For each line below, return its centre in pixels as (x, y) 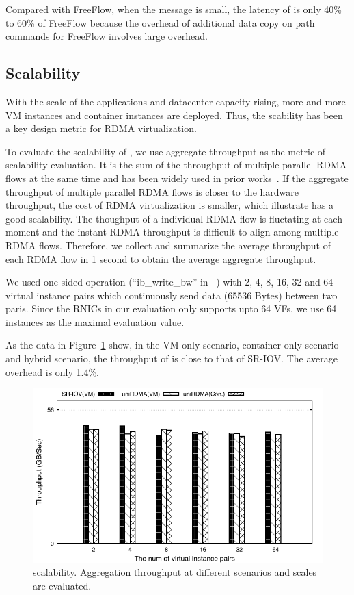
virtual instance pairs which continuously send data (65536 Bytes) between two (172, 295)
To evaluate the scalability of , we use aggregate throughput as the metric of (166, 151)
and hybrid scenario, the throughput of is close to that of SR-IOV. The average (172, 358)
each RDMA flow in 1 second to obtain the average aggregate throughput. (161, 258)
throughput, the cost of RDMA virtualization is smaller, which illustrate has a (170, 205)
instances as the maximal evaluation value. (95, 321)
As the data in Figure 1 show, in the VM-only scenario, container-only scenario (172, 345)
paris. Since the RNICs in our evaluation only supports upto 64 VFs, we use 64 (171, 308)
